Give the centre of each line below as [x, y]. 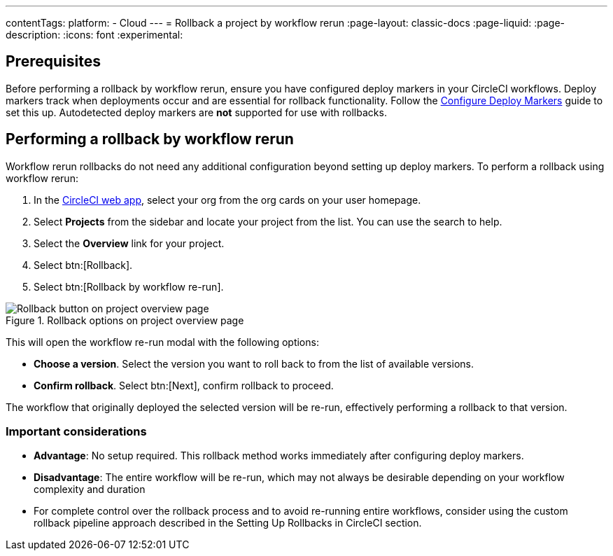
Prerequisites [53, 62]
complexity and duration [90, 489]
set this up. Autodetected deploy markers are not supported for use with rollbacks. [196, 112]
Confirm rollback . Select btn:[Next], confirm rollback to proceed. [184, 385]
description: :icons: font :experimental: [94, 35]
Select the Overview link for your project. [129, 243]
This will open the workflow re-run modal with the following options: [162, 342]
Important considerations [76, 432]
